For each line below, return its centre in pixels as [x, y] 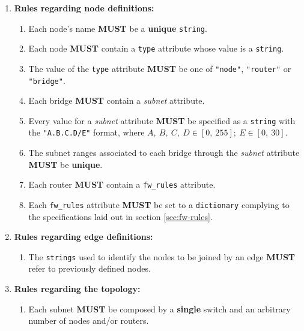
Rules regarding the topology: [77, 289]
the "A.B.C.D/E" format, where [87, 132]
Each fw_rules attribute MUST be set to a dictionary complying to [159, 204]
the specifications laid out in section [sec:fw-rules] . [120, 216]
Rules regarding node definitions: [84, 8]
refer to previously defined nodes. [90, 268]
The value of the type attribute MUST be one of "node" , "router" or [160, 68]
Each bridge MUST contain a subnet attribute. [117, 100]
